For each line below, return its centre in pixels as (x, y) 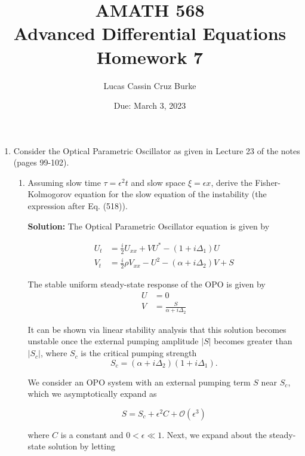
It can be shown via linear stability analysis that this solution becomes (157, 329)
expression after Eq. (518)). (78, 206)
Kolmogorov (50, 194)
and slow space (158, 182)
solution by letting (81, 446)
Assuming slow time (64, 182)
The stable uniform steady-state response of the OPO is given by (147, 284)
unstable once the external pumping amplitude (113, 341)
